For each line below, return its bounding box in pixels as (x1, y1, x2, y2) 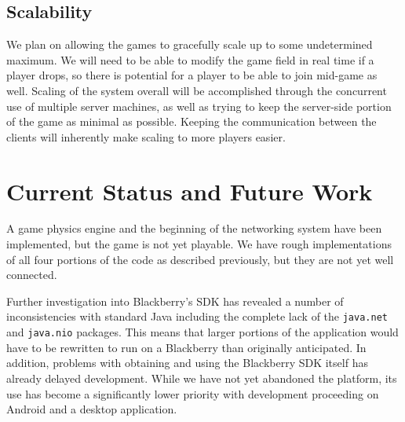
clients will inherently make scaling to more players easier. (6, 128, 286, 145)
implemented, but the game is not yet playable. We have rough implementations (6, 236, 392, 252)
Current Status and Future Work (6, 174, 373, 207)
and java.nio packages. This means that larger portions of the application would (6, 324, 399, 340)
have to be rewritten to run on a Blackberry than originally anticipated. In (6, 339, 367, 355)
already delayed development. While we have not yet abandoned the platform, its (6, 369, 397, 386)
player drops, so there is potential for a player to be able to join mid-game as (6, 67, 378, 83)
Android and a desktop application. (6, 401, 177, 417)
